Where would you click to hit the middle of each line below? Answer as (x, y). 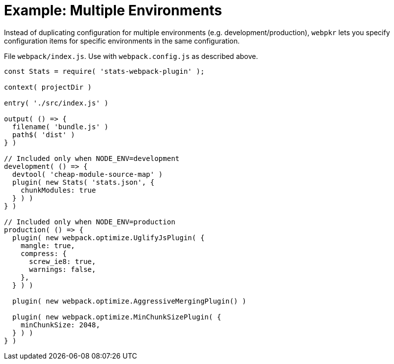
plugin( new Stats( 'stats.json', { (83, 182)
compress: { (44, 253)
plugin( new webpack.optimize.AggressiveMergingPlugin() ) (129, 301)
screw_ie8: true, (62, 261)
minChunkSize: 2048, (60, 325)
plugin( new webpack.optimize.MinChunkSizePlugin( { (117, 317)
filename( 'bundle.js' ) (60, 127)
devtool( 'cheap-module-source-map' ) (87, 174)
